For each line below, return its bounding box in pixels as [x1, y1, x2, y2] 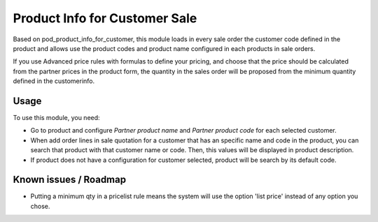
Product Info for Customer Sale [13, 10, 197, 26]
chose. [30, 202, 50, 210]
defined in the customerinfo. [13, 77, 95, 85]
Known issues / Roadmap [13, 174, 126, 186]
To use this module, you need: [13, 114, 101, 122]
